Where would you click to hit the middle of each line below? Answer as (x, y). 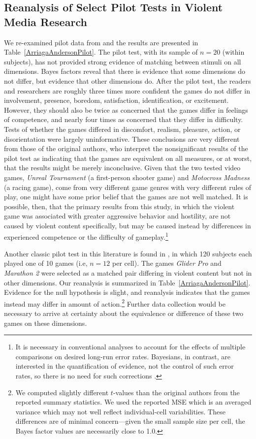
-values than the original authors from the (176, 392)
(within (233, 52)
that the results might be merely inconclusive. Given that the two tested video (122, 168)
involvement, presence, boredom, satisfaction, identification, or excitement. (116, 100)
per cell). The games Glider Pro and (167, 263)
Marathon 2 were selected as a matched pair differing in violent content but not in (128, 272)
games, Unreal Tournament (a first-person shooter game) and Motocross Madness (127, 177)
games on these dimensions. (46, 323)
